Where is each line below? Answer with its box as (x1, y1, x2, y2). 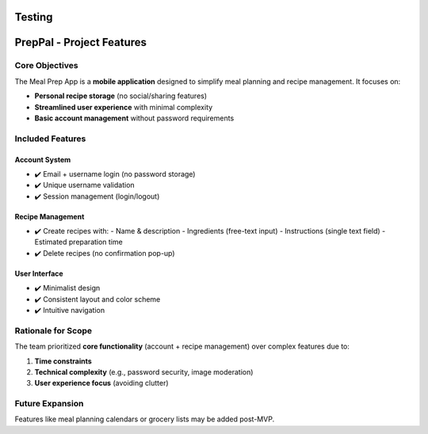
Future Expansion (14, 398, 84, 409)
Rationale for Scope (14, 325, 93, 336)
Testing (14, 10, 53, 24)
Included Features (14, 133, 86, 144)
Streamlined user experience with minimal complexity (34, 102, 213, 112)
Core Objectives (14, 60, 78, 71)
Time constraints (34, 356, 93, 366)
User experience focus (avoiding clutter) (34, 379, 170, 388)
